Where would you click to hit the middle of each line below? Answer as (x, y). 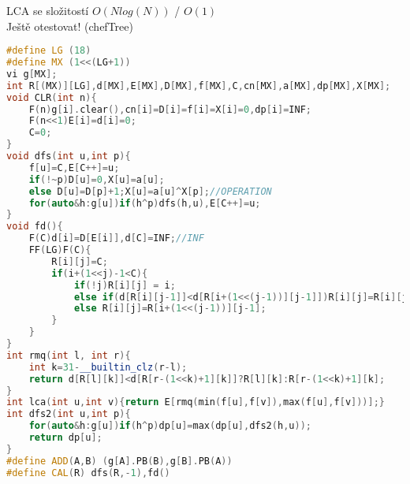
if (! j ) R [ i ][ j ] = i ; (125, 285)
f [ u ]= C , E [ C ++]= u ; (74, 168)
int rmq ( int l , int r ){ (69, 355)
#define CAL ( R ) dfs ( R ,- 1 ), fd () (88, 473)
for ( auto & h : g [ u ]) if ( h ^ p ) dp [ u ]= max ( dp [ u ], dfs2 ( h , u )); (170, 426)
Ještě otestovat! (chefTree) (70, 26)
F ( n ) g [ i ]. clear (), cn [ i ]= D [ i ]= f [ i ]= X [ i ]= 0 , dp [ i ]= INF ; (170, 109)
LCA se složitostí (48, 10)
